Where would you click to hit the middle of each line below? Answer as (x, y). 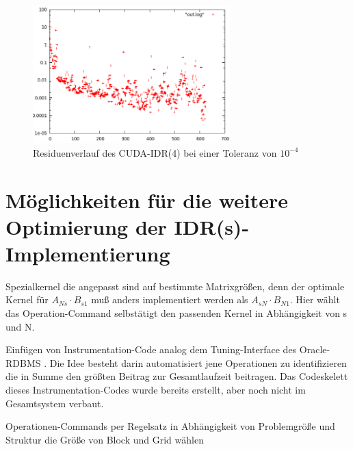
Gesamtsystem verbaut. (55, 403)
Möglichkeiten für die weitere (147, 200)
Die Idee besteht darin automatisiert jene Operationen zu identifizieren (198, 362)
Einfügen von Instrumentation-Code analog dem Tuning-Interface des (151, 349)
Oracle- (315, 349)
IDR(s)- (212, 226)
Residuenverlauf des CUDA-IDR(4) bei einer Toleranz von (155, 152)
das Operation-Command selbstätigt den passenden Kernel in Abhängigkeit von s (176, 313)
